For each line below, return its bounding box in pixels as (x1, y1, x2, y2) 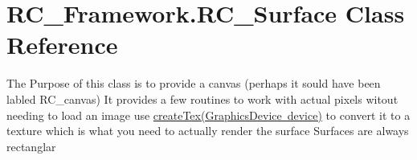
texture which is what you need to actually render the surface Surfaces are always (6, 122, 409, 139)
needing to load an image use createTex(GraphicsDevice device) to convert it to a (6, 106, 411, 123)
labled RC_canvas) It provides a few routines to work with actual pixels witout (6, 90, 399, 107)
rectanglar (6, 137, 56, 154)
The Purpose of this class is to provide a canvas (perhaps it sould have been (6, 75, 381, 92)
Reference (6, 28, 118, 61)
